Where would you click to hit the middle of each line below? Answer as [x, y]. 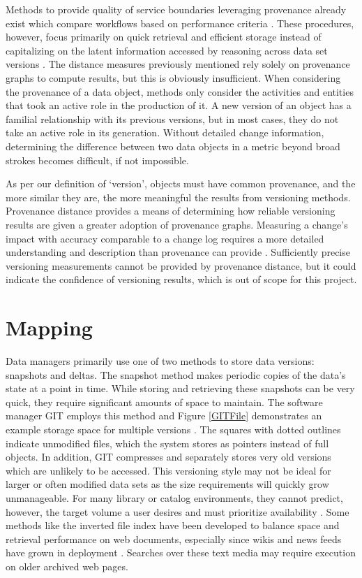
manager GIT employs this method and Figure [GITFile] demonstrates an [164, 416]
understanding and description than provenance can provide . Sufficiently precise [178, 252]
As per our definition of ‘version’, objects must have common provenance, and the [181, 183]
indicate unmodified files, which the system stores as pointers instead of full [167, 443]
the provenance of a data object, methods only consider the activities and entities [180, 91]
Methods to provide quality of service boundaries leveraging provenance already [176, 9]
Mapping [49, 327]
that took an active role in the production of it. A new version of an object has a [179, 105]
